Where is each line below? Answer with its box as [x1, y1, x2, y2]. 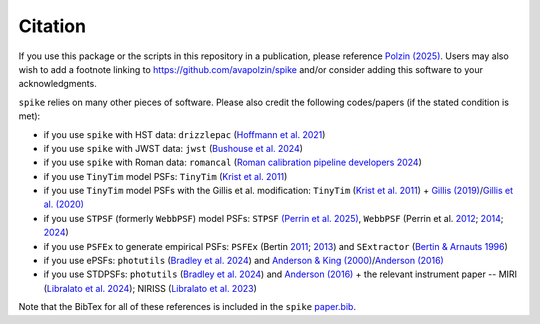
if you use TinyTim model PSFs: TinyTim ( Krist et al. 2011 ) [43, 170, 288, 182]
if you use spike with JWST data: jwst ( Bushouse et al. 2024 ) [43, 142, 304, 154]
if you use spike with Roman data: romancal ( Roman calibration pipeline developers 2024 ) [43, 156, 422, 169]
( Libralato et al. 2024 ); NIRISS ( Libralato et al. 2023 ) [43, 282, 257, 294]
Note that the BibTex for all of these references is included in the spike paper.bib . [18, 301, 357, 313]
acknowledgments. [18, 78, 97, 90]
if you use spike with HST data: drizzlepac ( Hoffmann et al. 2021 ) [43, 128, 326, 140]
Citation [18, 15, 87, 37]
